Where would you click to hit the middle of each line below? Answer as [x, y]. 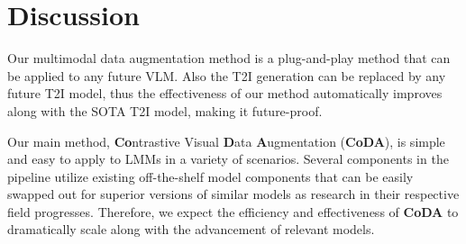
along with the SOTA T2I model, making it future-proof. [165, 110]
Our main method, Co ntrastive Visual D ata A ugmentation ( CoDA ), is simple [226, 141]
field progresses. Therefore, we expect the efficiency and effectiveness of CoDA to [233, 211]
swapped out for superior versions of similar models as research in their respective [233, 194]
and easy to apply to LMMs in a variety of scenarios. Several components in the [228, 159]
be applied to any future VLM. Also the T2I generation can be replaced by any [227, 75]
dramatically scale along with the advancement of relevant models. [191, 229]
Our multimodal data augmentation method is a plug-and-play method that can [229, 58]
